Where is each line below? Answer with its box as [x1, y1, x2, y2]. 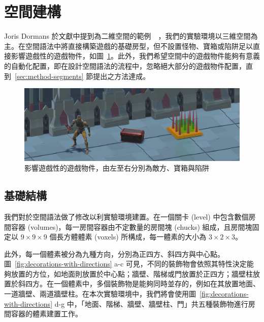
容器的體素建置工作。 [11, 308, 82, 319]
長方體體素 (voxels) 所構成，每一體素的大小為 [56, 231, 207, 242]
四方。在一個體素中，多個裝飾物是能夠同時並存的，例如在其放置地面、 [25, 278, 260, 289]
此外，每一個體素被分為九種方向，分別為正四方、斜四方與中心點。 [4, 248, 224, 259]
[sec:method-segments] [15, 70, 84, 81]
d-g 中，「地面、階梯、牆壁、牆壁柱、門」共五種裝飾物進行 [54, 298, 248, 309]
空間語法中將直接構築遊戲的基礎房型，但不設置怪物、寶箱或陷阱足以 [25, 40, 253, 51]
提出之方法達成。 [93, 70, 150, 81]
